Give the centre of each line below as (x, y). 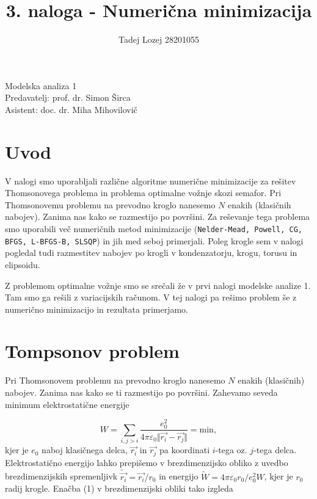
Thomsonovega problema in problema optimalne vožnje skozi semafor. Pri (143, 193)
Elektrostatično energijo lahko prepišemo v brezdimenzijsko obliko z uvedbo (147, 462)
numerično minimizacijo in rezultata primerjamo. (97, 309)
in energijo (179, 476)
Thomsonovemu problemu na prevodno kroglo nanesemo (110, 204)
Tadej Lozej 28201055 (159, 39)
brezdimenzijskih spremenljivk (61, 476)
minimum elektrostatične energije (67, 404)
